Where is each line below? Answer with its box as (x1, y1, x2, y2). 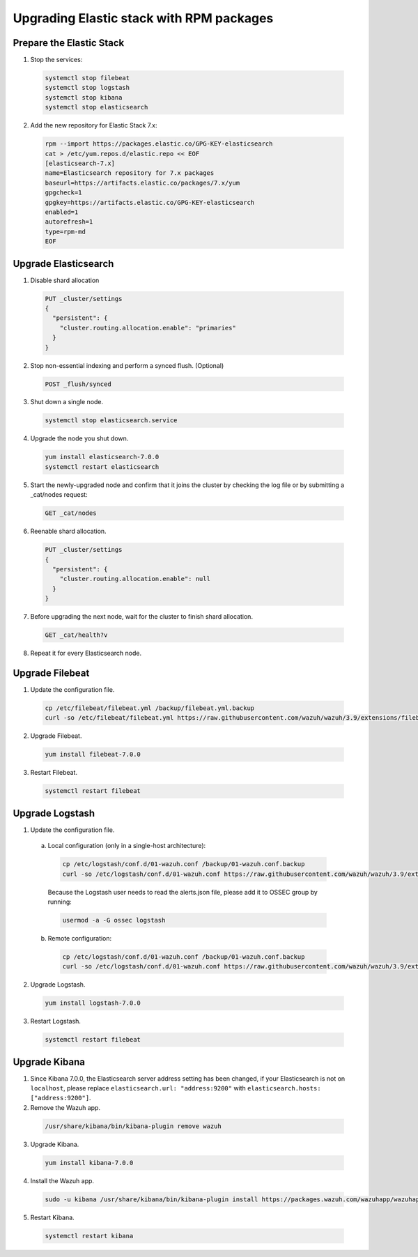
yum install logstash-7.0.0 (45, 999, 141, 1007)
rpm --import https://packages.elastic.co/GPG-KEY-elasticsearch (45, 140, 273, 148)
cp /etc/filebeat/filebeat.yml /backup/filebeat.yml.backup (45, 704, 255, 712)
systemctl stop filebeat (45, 74, 130, 82)
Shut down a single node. (30, 398, 104, 406)
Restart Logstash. (30, 1017, 82, 1026)
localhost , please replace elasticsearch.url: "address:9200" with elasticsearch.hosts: (30, 1084, 321, 1093)
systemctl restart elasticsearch (45, 463, 160, 470)
